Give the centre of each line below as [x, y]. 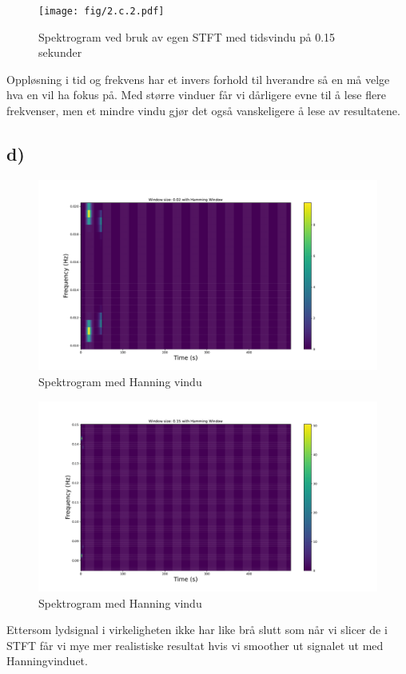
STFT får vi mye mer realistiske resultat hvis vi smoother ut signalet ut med [195, 645]
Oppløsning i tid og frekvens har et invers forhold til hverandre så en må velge [198, 79]
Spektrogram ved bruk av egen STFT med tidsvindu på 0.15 [187, 36]
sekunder [60, 52]
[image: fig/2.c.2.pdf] [101, 11]
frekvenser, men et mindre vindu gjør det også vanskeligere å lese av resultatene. [203, 111]
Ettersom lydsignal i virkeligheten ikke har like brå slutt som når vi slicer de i [197, 630]
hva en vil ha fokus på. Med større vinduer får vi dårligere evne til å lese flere [196, 95]
